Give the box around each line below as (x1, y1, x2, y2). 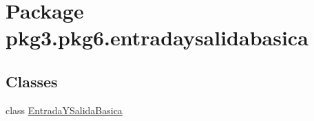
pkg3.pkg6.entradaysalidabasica (6, 23, 308, 52)
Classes (6, 70, 58, 91)
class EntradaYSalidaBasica (6, 102, 123, 117)
